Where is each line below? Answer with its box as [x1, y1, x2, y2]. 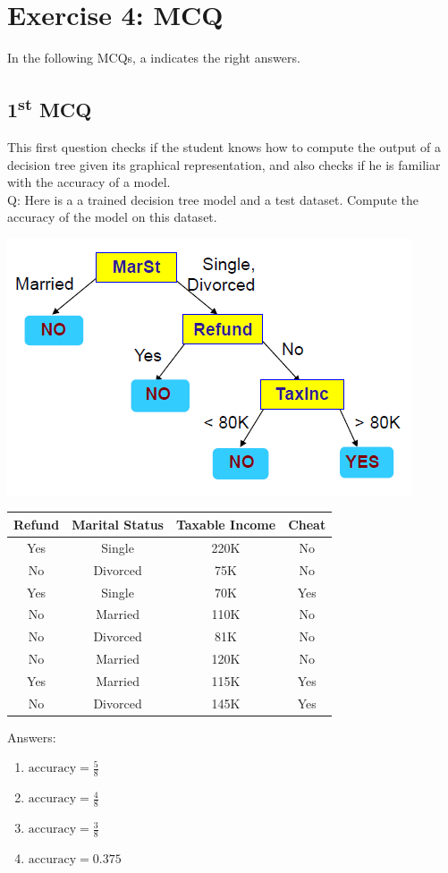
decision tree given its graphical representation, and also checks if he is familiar [7, 155, 441, 174]
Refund [13, 514, 60, 533]
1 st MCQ [7, 92, 92, 123]
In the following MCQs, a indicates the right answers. [7, 48, 300, 67]
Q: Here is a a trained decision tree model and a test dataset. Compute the [7, 190, 419, 208]
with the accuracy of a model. [7, 173, 171, 191]
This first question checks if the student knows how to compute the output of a [7, 137, 442, 156]
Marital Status [72, 514, 164, 533]
